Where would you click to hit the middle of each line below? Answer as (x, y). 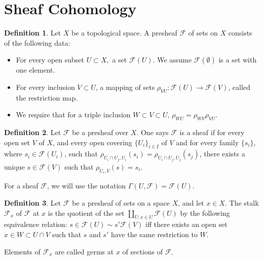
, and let (191, 202)
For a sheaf (21, 186)
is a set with (238, 60)
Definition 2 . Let (33, 132)
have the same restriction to (154, 234)
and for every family (208, 142)
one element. (35, 70)
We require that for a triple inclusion (73, 115)
